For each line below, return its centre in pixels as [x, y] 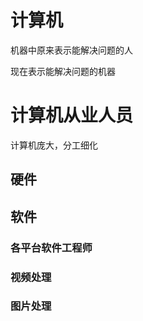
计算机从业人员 [72, 115]
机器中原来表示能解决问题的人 [71, 50]
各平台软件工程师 [51, 248]
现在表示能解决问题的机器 [63, 71]
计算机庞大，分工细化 [54, 145]
